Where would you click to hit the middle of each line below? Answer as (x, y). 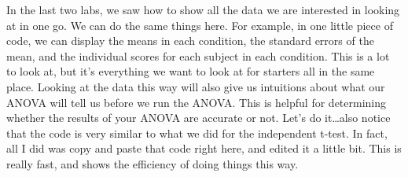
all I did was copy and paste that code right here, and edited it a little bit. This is (204, 148)
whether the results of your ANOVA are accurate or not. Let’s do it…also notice (198, 118)
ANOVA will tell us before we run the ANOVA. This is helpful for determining (197, 102)
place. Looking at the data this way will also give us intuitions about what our (196, 86)
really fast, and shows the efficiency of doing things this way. (153, 163)
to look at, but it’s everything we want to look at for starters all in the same (191, 71)
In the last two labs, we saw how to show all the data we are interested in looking (203, 9)
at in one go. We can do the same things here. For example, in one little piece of (200, 25)
